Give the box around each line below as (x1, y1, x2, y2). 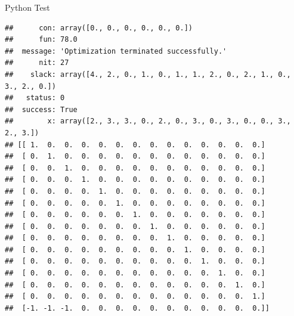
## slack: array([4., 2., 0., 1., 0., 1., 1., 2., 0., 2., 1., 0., (5, 70, 291, 79)
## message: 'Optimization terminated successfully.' (5, 47, 227, 55)
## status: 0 (5, 94, 65, 103)
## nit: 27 (5, 58, 69, 67)
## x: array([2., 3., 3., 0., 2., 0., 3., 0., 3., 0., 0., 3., (5, 117, 291, 126)
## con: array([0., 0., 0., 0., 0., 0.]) (5, 23, 193, 32)
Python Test (5, 1, 50, 13)
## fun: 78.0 (5, 35, 78, 44)
